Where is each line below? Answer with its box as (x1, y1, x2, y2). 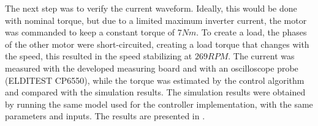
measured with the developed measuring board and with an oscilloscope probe (5, 61, 298, 74)
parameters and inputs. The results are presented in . (5, 109, 205, 122)
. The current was (228, 50, 295, 62)
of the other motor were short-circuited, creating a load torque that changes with (5, 37, 309, 50)
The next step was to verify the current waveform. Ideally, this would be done (5, 2, 297, 14)
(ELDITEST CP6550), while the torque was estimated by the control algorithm (5, 73, 305, 86)
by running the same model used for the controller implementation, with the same (5, 97, 313, 110)
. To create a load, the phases (196, 26, 307, 39)
